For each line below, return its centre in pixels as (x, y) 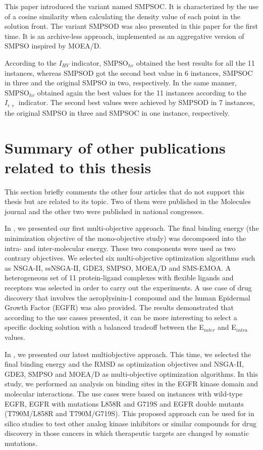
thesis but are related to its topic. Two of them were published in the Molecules (128, 201)
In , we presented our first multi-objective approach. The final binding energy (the (132, 228)
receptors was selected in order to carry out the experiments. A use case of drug (128, 288)
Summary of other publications (115, 147)
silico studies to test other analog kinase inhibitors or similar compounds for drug (131, 423)
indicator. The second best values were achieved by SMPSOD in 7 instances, (137, 102)
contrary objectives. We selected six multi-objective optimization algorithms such (130, 258)
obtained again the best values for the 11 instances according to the (142, 92)
